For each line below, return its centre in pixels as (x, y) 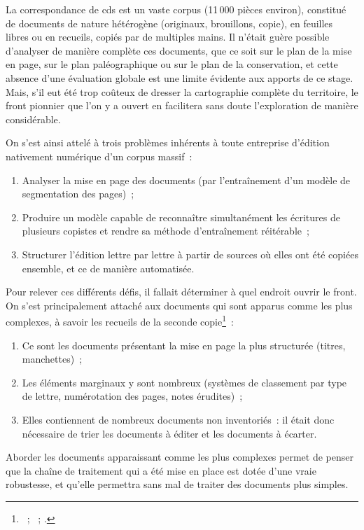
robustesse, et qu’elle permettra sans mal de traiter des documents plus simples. (177, 484)
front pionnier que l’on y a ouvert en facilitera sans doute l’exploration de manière (182, 105)
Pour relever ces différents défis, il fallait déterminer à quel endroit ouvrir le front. (181, 292)
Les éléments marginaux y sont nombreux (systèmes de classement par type (184, 382)
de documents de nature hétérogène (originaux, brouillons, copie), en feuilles (169, 23)
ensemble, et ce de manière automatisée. (108, 268)
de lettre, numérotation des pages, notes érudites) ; (132, 396)
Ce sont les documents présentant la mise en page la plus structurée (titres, (184, 345)
